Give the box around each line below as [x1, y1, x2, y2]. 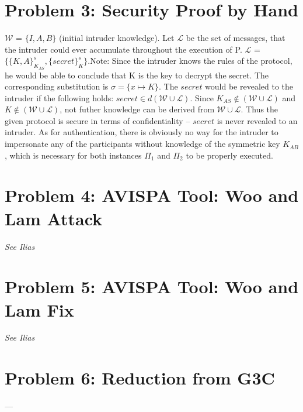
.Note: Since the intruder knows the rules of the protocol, [88, 54, 292, 67]
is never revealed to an [217, 114, 298, 126]
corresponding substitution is [5, 80, 109, 92]
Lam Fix [5, 297, 74, 321]
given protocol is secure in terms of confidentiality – [5, 114, 190, 126]
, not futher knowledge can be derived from [60, 103, 215, 115]
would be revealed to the [205, 80, 294, 92]
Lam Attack [5, 206, 103, 230]
